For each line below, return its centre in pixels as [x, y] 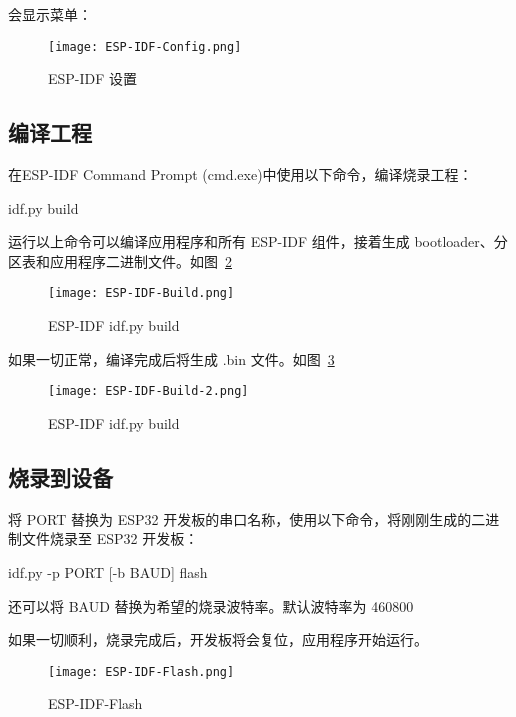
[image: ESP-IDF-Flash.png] [141, 671]
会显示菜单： [50, 14]
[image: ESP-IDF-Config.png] [145, 46]
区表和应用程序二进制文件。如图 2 [120, 260]
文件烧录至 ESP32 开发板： [110, 538]
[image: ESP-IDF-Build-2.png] [148, 391]
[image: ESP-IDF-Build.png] [141, 293]
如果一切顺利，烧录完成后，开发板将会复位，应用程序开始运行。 [218, 639]
